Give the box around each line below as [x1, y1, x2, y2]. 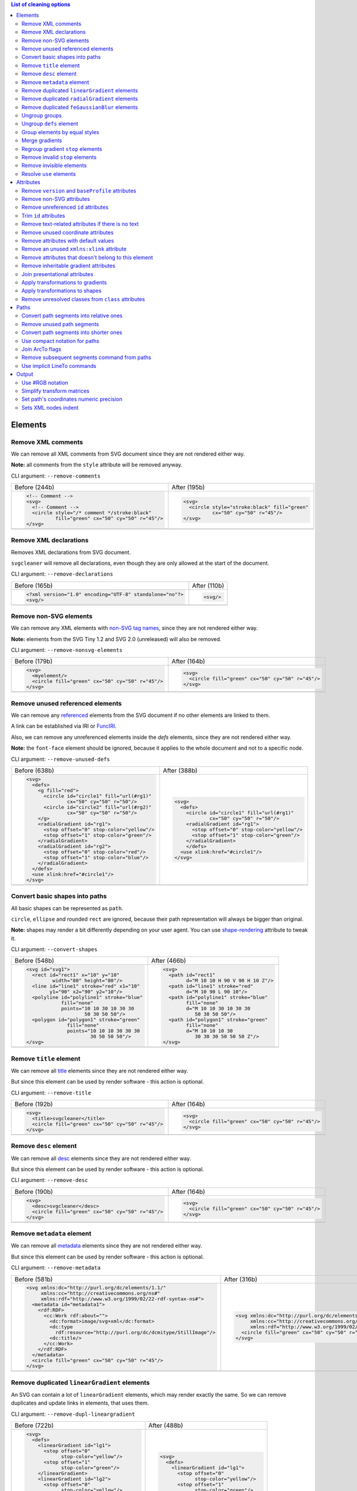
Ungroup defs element [21, 120, 79, 128]
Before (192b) [14, 1100, 53, 1109]
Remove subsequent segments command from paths [21, 354, 152, 361]
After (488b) [148, 1421, 184, 1430]
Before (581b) [14, 1275, 53, 1283]
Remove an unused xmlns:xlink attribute [21, 245, 127, 253]
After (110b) [192, 581, 224, 590]
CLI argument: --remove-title [11, 1089, 92, 1096]
